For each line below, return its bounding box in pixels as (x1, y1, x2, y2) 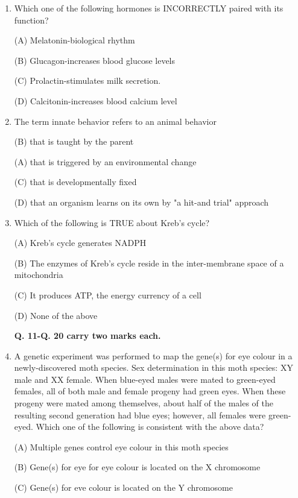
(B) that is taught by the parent (14, 135, 134, 148)
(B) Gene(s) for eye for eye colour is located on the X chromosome (14, 461, 261, 473)
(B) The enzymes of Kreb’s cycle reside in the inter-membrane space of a (14, 256, 284, 269)
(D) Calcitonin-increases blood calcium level (14, 94, 177, 107)
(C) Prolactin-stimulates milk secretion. (14, 74, 161, 87)
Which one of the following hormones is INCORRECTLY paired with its (14, 2, 284, 14)
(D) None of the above (14, 309, 98, 321)
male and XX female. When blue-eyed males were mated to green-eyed (14, 373, 276, 385)
